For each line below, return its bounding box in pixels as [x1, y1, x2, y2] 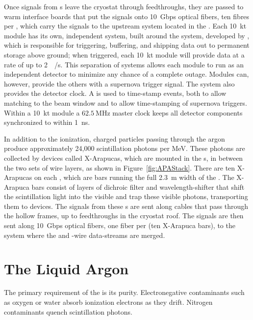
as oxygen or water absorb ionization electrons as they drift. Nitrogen [4, 296, 213, 307]
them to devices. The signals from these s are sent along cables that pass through [4, 201, 249, 211]
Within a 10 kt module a [4, 107, 80, 117]
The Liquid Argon [4, 259, 129, 279]
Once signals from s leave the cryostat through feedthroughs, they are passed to [4, 1, 244, 11]
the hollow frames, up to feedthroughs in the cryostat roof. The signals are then [4, 210, 244, 221]
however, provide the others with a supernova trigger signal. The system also [4, 78, 235, 88]
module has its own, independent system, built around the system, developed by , [4, 30, 250, 40]
